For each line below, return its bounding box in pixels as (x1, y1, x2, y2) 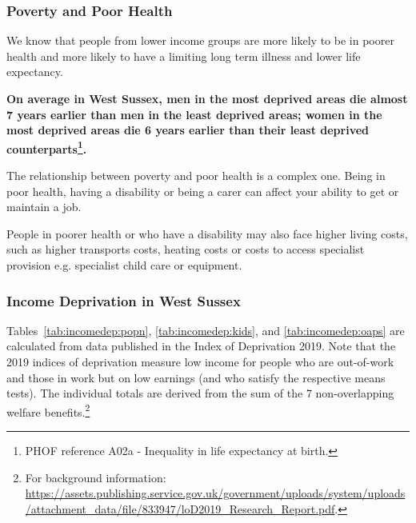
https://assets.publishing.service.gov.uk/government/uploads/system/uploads (25, 485, 406, 501)
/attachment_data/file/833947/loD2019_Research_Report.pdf (25, 500, 335, 517)
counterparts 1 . (6, 138, 87, 157)
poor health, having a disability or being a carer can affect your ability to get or (6, 182, 399, 199)
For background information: (25, 469, 166, 485)
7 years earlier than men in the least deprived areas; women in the (6, 106, 382, 122)
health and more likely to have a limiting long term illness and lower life (6, 47, 361, 64)
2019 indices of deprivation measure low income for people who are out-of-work (6, 353, 394, 369)
